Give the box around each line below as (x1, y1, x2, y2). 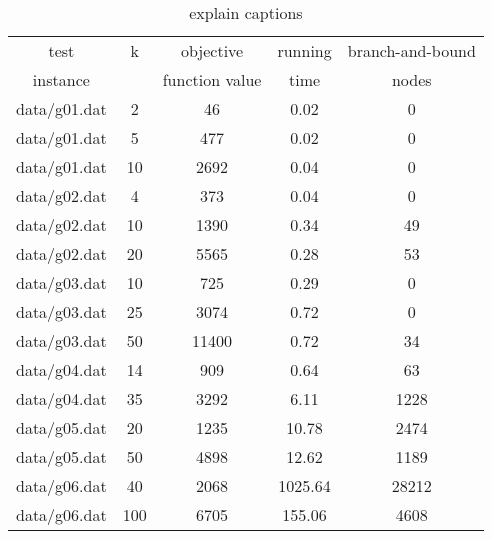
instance (32, 68, 90, 91)
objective (180, 39, 244, 62)
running (277, 39, 332, 62)
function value (162, 68, 262, 91)
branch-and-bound (347, 39, 476, 62)
